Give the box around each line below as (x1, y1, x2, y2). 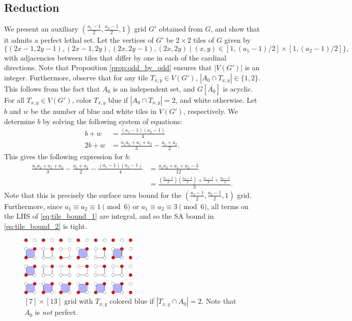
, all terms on (207, 200, 249, 211)
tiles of (193, 35, 214, 45)
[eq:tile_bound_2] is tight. (4, 221, 87, 231)
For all (4, 94, 24, 105)
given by (224, 35, 251, 45)
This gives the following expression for (4, 151, 123, 161)
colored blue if (109, 296, 154, 306)
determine (4, 115, 35, 126)
